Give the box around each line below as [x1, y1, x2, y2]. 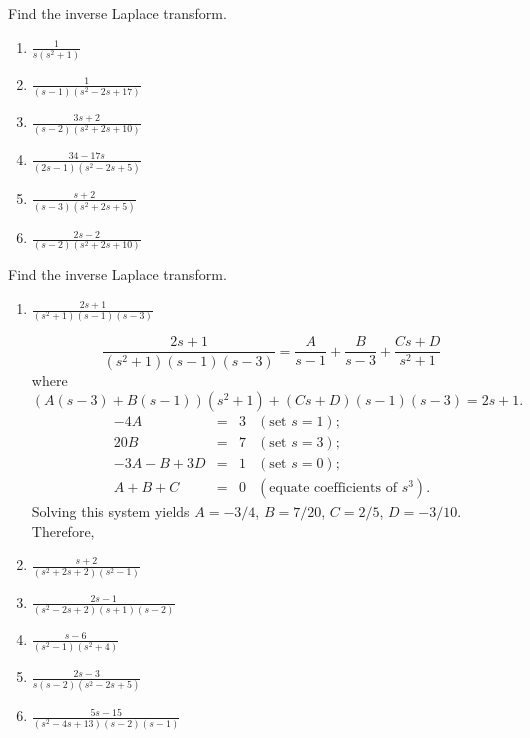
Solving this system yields [31, 501, 190, 521]
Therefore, [31, 520, 95, 541]
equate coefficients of [269, 480, 397, 495]
